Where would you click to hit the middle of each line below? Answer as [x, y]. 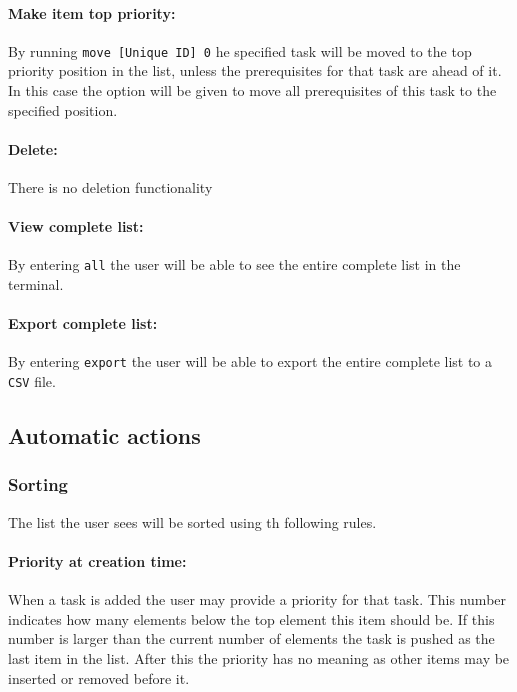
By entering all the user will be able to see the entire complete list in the [234, 264]
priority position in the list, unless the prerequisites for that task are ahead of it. [255, 70]
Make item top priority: [92, 12]
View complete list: [76, 226]
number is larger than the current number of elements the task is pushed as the [251, 638]
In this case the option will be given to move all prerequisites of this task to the [252, 90]
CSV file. [32, 381]
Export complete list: [83, 323]
